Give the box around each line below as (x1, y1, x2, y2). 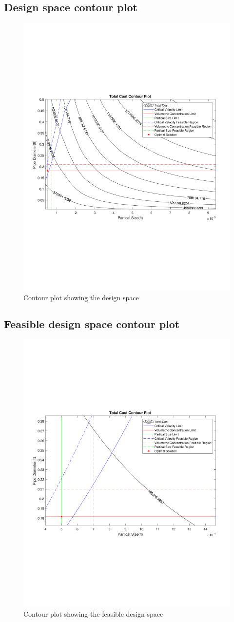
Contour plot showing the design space (23, 292, 139, 302)
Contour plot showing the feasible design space (23, 608, 163, 619)
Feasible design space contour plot (4, 316, 180, 331)
